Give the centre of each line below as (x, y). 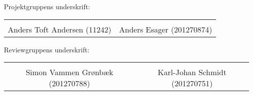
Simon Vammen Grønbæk (69, 72)
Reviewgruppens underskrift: (47, 49)
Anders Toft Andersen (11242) (60, 29)
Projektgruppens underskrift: (47, 6)
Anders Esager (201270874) (165, 29)
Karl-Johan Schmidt (192, 72)
